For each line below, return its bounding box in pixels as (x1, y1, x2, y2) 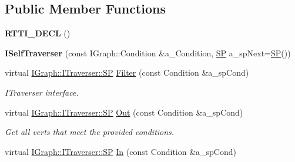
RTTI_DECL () (5, 27, 71, 39)
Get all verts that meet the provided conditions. (5, 126, 175, 138)
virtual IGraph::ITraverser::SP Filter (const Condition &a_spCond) (5, 66, 249, 79)
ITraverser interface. (5, 86, 79, 98)
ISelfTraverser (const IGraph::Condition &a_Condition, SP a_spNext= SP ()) (5, 46, 291, 59)
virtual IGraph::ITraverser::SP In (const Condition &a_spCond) (5, 145, 236, 157)
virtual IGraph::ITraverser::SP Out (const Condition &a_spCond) (5, 106, 243, 118)
